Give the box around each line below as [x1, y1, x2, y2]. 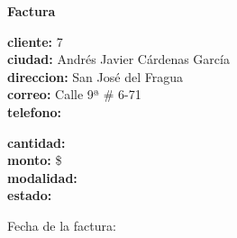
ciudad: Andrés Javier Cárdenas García [7, 50, 230, 69]
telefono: [7, 102, 61, 121]
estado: [7, 186, 52, 205]
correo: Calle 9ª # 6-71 [7, 85, 141, 104]
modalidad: [7, 168, 77, 187]
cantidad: [7, 133, 66, 151]
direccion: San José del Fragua [7, 67, 183, 86]
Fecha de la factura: [7, 215, 116, 234]
